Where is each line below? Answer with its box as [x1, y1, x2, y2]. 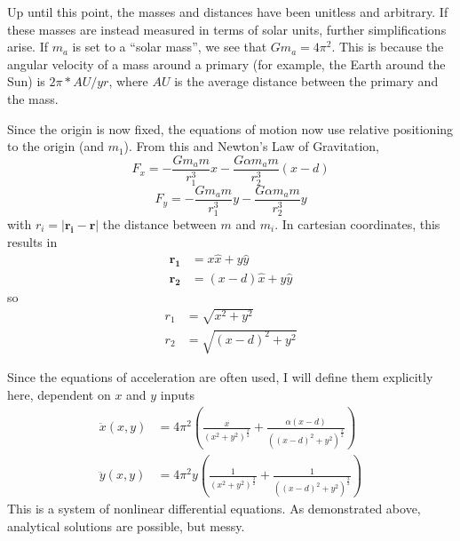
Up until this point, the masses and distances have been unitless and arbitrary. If [7, 3, 448, 20]
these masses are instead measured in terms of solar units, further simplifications [7, 20, 447, 38]
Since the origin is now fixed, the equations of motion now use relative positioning [7, 119, 454, 138]
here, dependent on [7, 385, 111, 403]
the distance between [102, 215, 217, 234]
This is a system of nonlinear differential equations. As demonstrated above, [7, 499, 421, 518]
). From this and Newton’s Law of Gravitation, [123, 137, 379, 155]
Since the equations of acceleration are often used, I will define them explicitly [7, 368, 433, 386]
